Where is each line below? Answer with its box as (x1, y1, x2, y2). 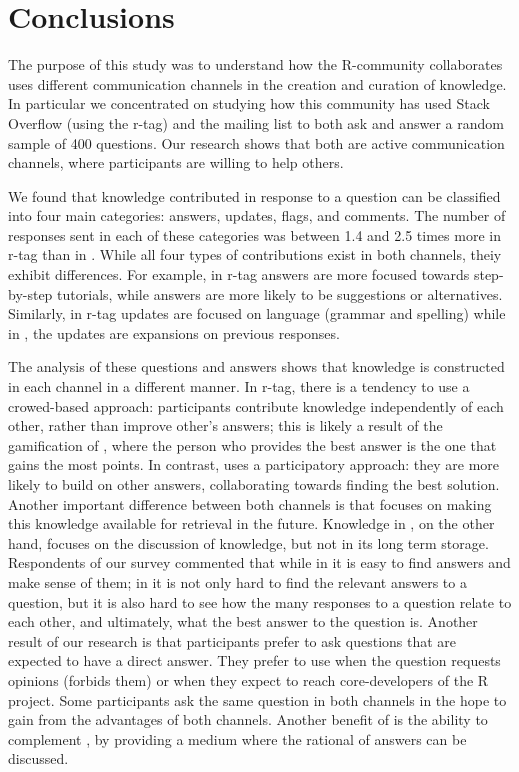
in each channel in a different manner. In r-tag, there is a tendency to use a (8, 376, 470, 397)
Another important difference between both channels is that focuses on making (8, 493, 492, 514)
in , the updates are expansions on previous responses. (8, 322, 340, 343)
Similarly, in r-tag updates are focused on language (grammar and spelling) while (8, 303, 506, 324)
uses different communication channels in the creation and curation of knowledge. (8, 73, 507, 94)
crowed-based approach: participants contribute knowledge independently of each (8, 395, 504, 416)
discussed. (8, 748, 69, 769)
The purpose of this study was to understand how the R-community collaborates (8, 54, 503, 75)
